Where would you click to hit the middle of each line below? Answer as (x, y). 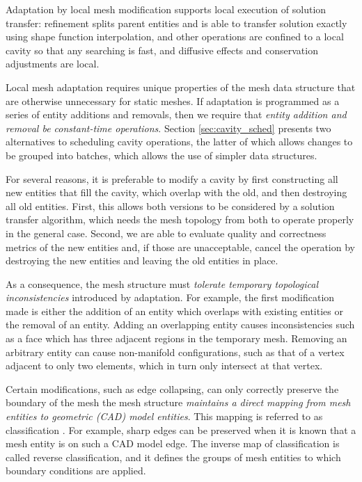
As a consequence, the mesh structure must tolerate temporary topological (162, 283)
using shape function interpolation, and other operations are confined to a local (175, 37)
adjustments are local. (53, 64)
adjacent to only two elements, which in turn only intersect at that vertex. (164, 365)
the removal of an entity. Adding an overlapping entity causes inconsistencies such (180, 324)
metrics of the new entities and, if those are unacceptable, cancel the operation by (180, 247)
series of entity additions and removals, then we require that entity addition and (176, 114)
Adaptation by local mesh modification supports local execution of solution (166, 9)
